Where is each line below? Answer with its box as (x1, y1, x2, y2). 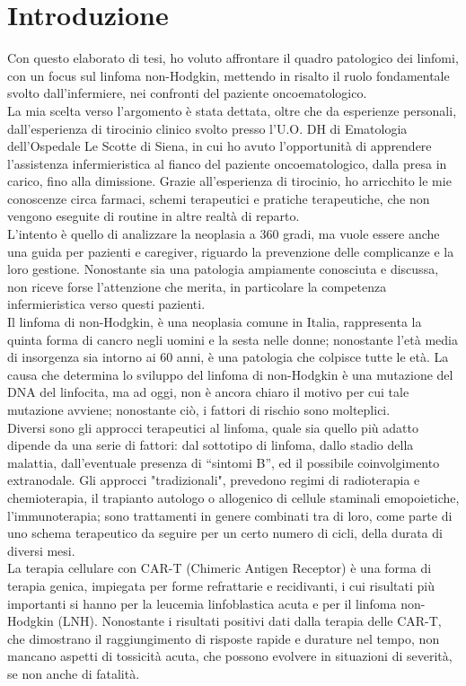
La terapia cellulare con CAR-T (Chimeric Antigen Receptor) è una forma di (7, 558, 432, 577)
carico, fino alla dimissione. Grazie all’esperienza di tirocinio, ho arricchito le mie (7, 171, 452, 190)
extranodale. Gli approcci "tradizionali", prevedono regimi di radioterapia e (7, 471, 420, 489)
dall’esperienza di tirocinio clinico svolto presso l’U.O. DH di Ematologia (7, 119, 408, 137)
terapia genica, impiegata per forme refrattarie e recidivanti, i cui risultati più (7, 576, 435, 594)
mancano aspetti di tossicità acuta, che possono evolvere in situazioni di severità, (7, 646, 453, 665)
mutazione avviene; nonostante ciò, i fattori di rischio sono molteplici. (7, 400, 391, 418)
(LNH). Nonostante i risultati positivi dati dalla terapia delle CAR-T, (57, 611, 442, 630)
